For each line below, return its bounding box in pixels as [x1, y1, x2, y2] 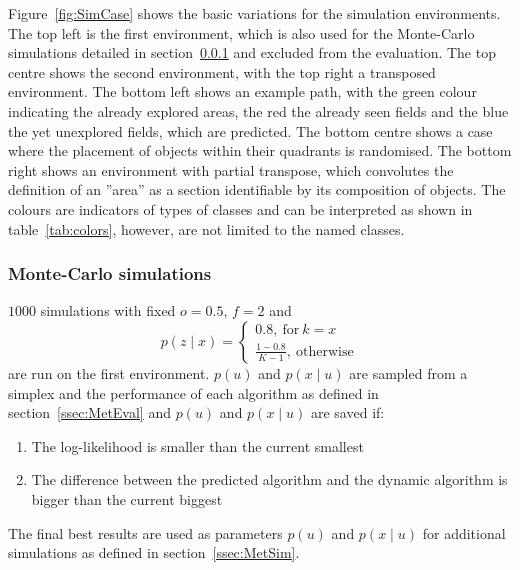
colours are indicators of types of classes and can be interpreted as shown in [8, 198, 473, 219]
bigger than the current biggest [31, 488, 223, 509]
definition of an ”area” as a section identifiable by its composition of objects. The [8, 179, 506, 200]
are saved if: [310, 402, 385, 423]
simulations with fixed [40, 300, 176, 321]
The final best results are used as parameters [8, 522, 283, 543]
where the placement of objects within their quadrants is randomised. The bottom [8, 140, 512, 161]
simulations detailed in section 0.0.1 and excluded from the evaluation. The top [8, 42, 496, 63]
